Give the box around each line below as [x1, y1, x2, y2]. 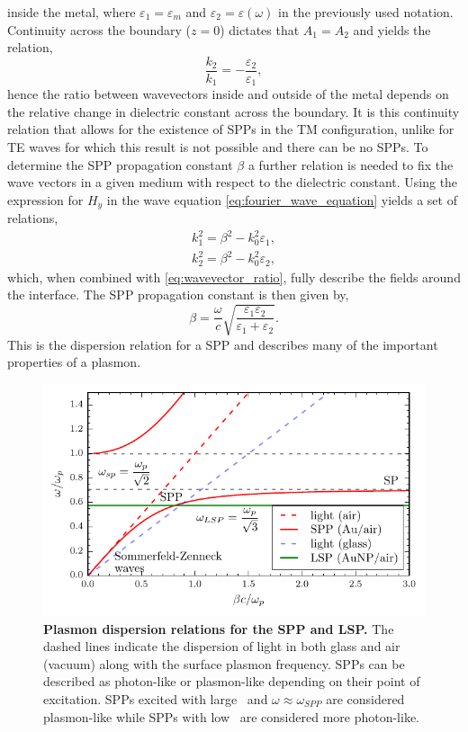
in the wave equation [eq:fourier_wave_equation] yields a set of [106, 190, 457, 209]
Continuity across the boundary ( [7, 20, 192, 39]
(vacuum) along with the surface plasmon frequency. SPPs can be [43, 654, 405, 673]
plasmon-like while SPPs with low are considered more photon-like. [43, 707, 420, 726]
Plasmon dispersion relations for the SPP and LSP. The [43, 619, 394, 638]
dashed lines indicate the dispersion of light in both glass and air [43, 637, 400, 656]
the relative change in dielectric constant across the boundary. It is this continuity [7, 102, 460, 121]
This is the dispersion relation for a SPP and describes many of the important [7, 335, 438, 353]
